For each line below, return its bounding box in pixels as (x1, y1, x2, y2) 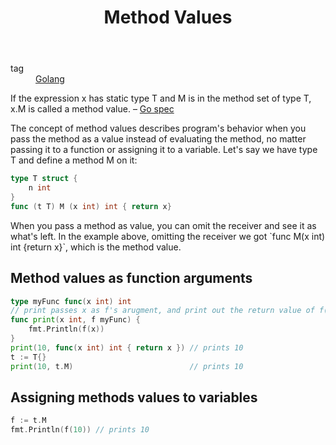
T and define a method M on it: (10, 154, 138, 166)
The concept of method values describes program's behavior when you (10, 122, 307, 135)
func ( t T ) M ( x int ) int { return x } (10, 201, 172, 211)
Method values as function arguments (10, 270, 253, 287)
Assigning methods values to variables (10, 389, 258, 406)
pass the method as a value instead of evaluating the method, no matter (10, 133, 307, 145)
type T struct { (10, 174, 78, 184)
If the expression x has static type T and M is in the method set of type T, (10, 92, 312, 105)
